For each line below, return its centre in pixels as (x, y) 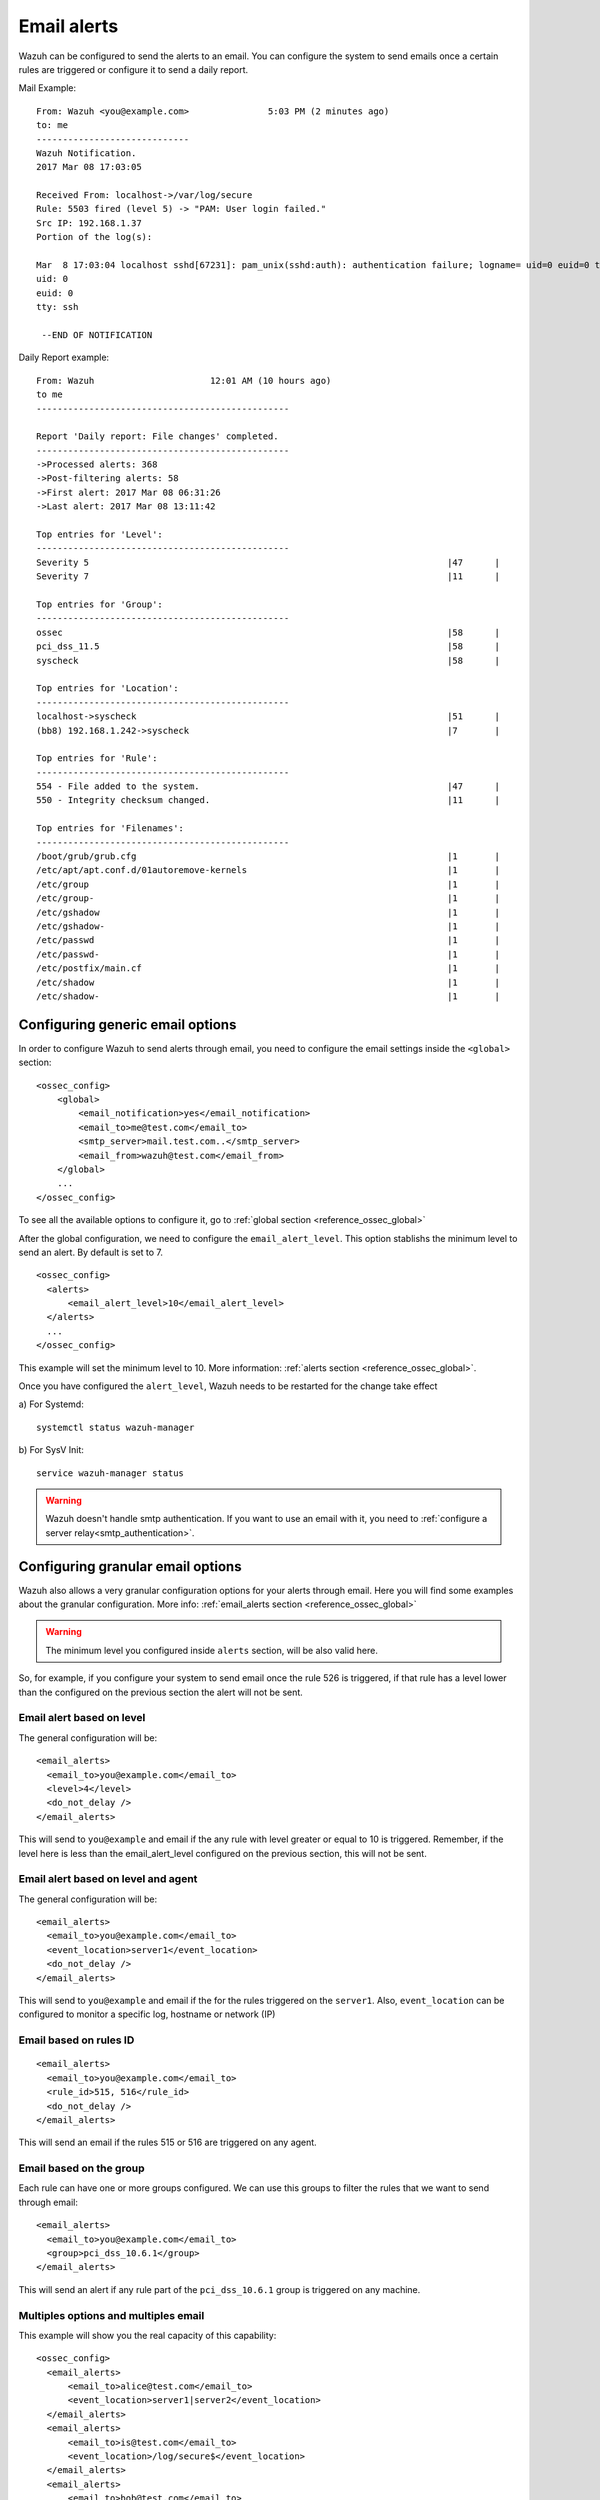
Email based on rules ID (76, 2040)
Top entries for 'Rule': (97, 758)
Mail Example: (47, 88)
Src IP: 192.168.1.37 (89, 223)
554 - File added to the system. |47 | (268, 786)
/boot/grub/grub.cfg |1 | (268, 856)
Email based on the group (81, 2168)
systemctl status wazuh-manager (115, 1427)
